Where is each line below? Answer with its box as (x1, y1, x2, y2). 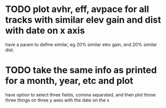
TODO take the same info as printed (5, 64, 157, 76)
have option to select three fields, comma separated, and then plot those (5, 91, 156, 97)
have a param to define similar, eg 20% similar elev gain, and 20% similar (5, 41, 157, 47)
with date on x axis (5, 25, 85, 36)
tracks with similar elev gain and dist (5, 14, 161, 26)
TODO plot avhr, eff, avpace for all (5, 4, 149, 15)
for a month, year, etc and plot (5, 75, 133, 86)
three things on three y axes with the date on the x (5, 97, 110, 103)
